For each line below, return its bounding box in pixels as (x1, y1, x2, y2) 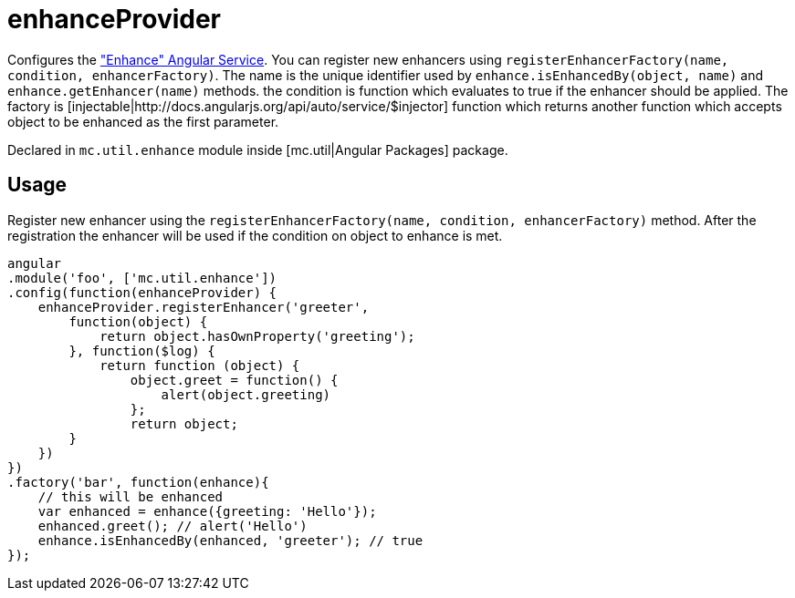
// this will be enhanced (37, 489, 224, 504)
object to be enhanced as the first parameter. (7, 113, 279, 129)
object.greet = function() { (130, 372, 339, 387)
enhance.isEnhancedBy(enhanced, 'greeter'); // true (37, 532, 424, 548)
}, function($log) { (68, 343, 215, 358)
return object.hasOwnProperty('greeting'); (99, 328, 415, 344)
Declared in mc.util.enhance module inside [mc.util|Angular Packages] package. (7, 141, 508, 158)
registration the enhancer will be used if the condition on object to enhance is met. (7, 227, 503, 243)
